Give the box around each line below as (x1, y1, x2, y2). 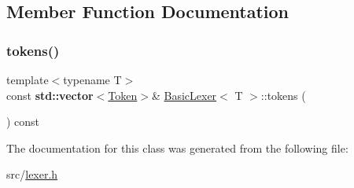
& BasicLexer (151, 87, 217, 103)
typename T (63, 72, 122, 87)
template (6, 72, 49, 87)
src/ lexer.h (6, 166, 58, 182)
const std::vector (6, 87, 94, 103)
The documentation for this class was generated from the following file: (6, 139, 348, 156)
